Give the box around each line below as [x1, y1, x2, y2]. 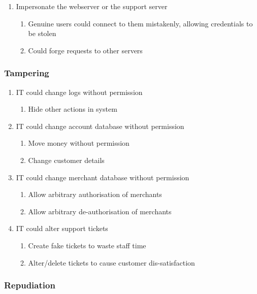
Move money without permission [28, 138, 130, 148]
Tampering [4, 67, 49, 79]
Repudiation [4, 279, 55, 291]
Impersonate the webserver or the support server [16, 1, 168, 11]
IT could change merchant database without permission [16, 172, 189, 182]
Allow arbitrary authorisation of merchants [28, 189, 162, 200]
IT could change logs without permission [16, 86, 143, 97]
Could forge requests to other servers [28, 45, 143, 55]
